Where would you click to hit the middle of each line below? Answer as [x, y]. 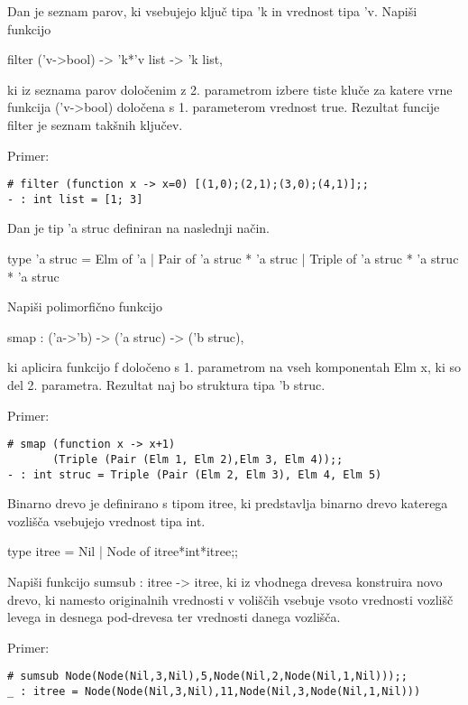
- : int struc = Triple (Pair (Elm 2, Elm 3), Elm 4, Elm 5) [195, 474]
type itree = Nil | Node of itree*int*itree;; [123, 551]
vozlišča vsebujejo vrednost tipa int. [106, 520]
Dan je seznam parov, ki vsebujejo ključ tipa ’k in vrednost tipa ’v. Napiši [212, 11]
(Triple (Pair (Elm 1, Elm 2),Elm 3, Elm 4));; [198, 459]
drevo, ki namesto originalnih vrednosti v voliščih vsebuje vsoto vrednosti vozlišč [230, 599]
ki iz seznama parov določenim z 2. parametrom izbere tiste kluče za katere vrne [230, 89]
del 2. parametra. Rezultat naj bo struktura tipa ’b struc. [166, 385]
